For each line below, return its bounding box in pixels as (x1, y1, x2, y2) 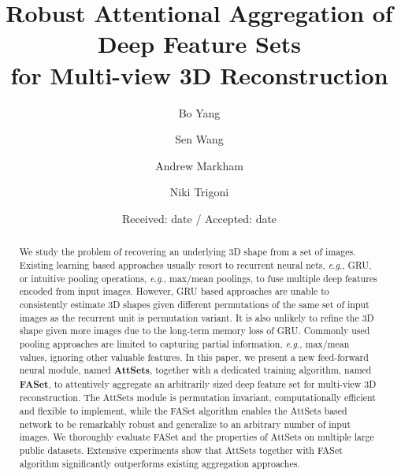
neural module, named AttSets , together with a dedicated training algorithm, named (19, 363, 372, 377)
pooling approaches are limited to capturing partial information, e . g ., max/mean (19, 337, 350, 350)
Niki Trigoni (169, 184, 229, 200)
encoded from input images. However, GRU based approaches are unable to (19, 284, 329, 298)
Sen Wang (175, 131, 224, 147)
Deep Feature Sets (98, 28, 301, 60)
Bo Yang (178, 104, 221, 121)
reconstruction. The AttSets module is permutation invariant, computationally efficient (19, 391, 376, 404)
